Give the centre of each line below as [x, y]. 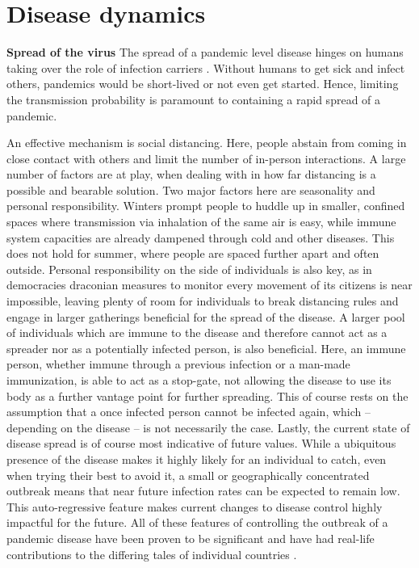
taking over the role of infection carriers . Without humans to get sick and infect [206, 67]
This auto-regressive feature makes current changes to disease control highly [195, 506]
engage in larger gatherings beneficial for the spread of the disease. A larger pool [206, 316]
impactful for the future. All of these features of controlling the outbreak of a [197, 522]
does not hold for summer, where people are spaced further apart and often [193, 253]
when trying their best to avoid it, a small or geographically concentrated [188, 475]
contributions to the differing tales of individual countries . [152, 554]
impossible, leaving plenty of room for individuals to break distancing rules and [203, 301]
